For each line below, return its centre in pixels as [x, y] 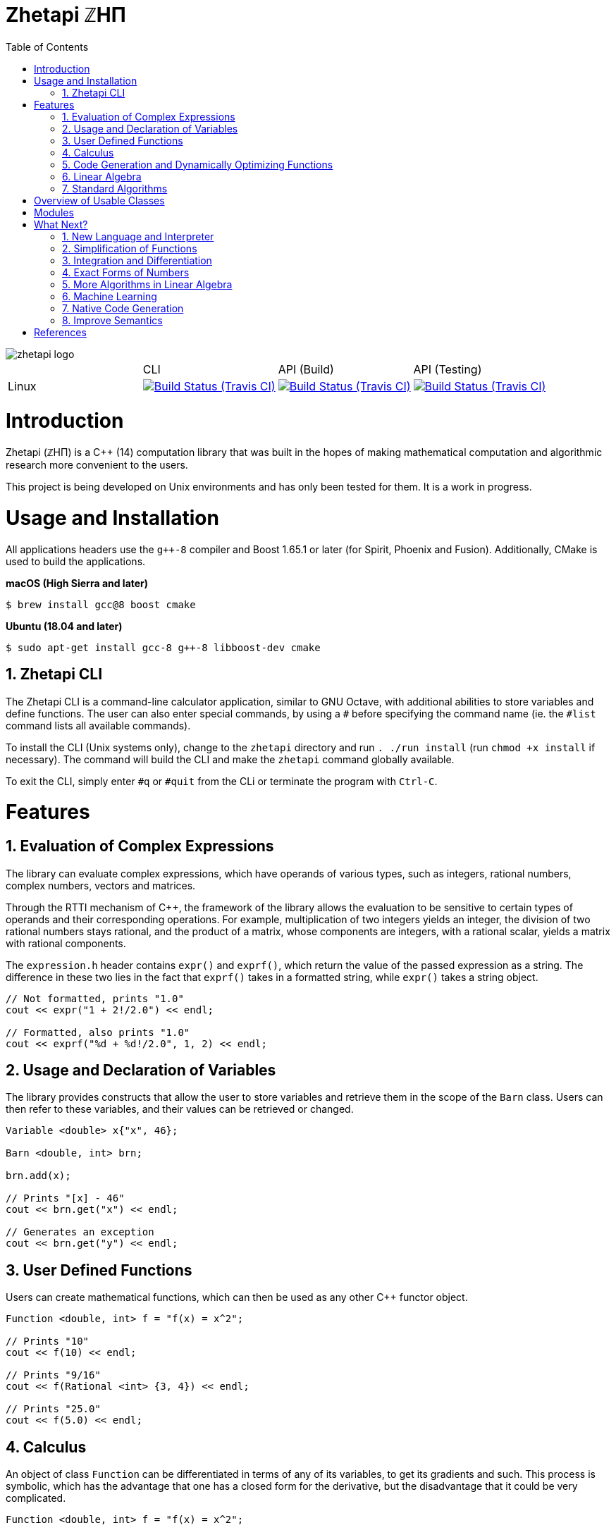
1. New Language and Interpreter [138, 236]
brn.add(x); [38, 1176]
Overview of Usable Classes [99, 200]
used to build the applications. [76, 561]
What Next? [61, 224]
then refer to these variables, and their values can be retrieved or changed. [180, 1109]
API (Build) [306, 369]
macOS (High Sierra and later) [77, 583]
